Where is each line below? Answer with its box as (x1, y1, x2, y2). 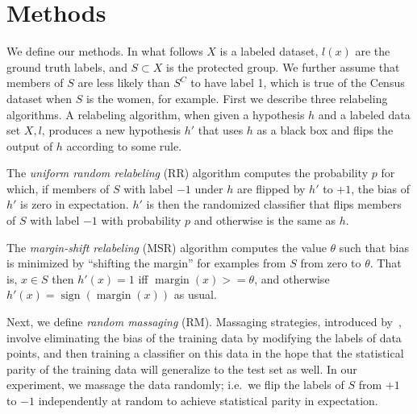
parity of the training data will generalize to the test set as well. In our (6, 360, 357, 377)
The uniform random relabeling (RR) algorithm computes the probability (6, 164, 369, 181)
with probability (101, 212, 181, 229)
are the (355, 43, 390, 60)
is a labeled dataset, (219, 43, 319, 60)
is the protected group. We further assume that (166, 58, 400, 75)
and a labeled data (318, 106, 411, 122)
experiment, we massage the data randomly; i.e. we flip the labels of (6, 376, 344, 393)
